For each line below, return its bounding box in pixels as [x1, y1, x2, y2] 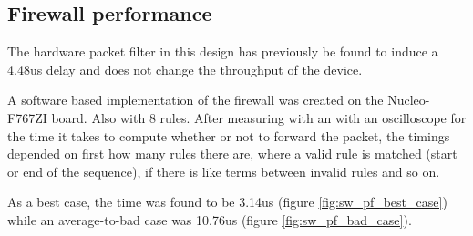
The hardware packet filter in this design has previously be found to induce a [7, 42, 438, 61]
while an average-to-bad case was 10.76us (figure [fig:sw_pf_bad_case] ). [7, 210, 412, 229]
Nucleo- [387, 90, 430, 109]
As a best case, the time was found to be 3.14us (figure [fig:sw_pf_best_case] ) [7, 192, 447, 211]
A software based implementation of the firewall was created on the [7, 90, 384, 109]
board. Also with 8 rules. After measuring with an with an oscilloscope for [51, 108, 467, 127]
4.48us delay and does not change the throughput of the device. [7, 59, 363, 78]
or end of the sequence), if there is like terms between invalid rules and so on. [7, 161, 440, 180]
